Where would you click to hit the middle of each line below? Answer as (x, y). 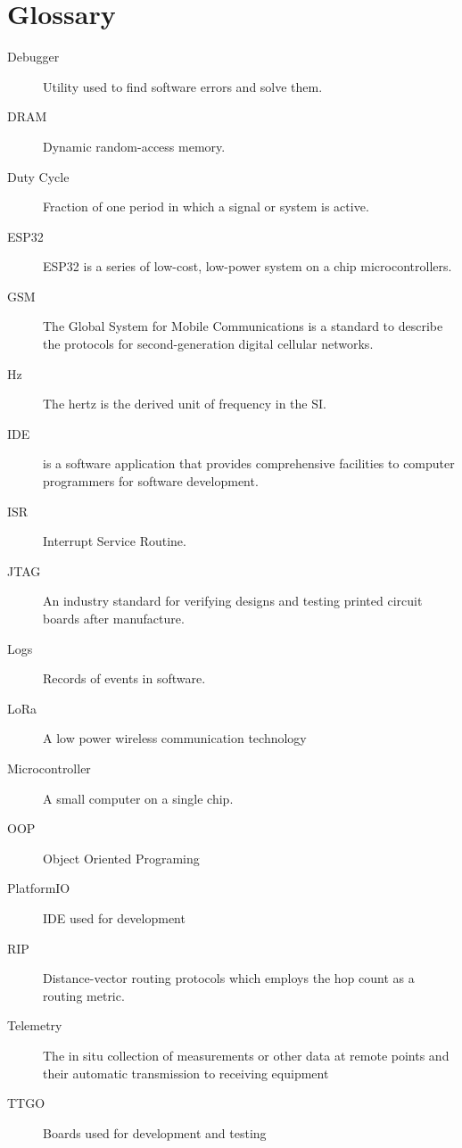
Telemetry (35, 1025)
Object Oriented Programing (121, 858)
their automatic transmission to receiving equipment (186, 1073)
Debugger (33, 57)
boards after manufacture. (114, 618)
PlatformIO (39, 888)
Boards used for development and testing (155, 1132)
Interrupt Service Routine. (115, 541)
